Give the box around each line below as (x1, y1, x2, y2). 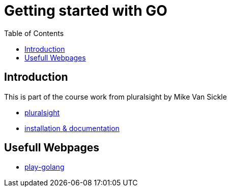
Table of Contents (4, 28, 64, 38)
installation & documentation (24, 123, 120, 133)
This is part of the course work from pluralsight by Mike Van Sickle (4, 92, 227, 101)
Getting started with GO (4, 2, 167, 19)
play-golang (24, 163, 65, 172)
